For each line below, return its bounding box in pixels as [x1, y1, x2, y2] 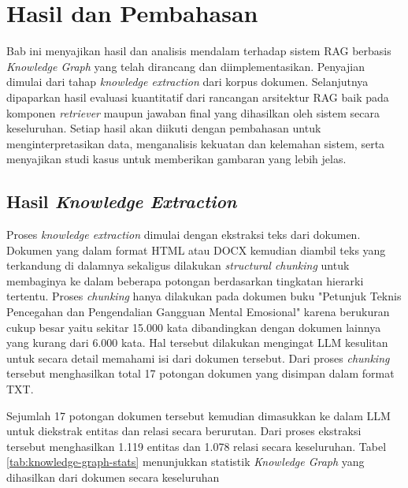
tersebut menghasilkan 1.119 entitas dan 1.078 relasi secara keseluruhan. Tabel [6, 438, 387, 454]
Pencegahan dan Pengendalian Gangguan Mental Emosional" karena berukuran [6, 304, 390, 320]
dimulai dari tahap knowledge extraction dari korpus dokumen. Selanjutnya [6, 73, 369, 90]
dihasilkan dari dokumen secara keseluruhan [6, 468, 220, 485]
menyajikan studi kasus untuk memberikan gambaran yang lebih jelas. [6, 151, 347, 167]
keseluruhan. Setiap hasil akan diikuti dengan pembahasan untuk [6, 120, 321, 136]
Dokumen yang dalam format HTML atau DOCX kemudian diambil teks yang [6, 241, 386, 258]
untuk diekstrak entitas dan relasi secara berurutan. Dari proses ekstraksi [6, 423, 362, 439]
